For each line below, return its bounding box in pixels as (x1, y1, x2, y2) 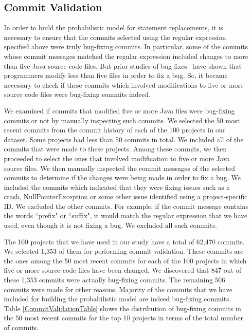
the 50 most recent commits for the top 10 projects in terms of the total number (4, 313, 244, 323)
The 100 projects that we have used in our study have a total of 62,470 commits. (4, 236, 245, 246)
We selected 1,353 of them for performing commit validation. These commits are (4, 246, 244, 256)
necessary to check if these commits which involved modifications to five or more (4, 79, 244, 90)
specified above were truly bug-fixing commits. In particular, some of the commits (4, 41, 248, 52)
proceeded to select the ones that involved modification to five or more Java (4, 153, 230, 163)
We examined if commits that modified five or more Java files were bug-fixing (4, 105, 235, 115)
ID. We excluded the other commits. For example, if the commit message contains (4, 201, 249, 211)
